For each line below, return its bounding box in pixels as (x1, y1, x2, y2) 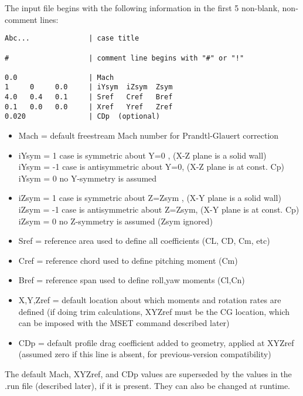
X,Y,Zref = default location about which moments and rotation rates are (18, 294, 281, 306)
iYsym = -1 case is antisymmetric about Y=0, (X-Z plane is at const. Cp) (18, 160, 284, 173)
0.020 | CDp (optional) (5, 112, 160, 121)
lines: (40, 13, 59, 25)
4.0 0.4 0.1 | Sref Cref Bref (5, 93, 173, 102)
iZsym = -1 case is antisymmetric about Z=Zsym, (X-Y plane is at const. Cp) (18, 203, 299, 216)
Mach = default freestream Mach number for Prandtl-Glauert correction (18, 129, 279, 142)
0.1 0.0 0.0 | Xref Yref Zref (5, 102, 173, 111)
